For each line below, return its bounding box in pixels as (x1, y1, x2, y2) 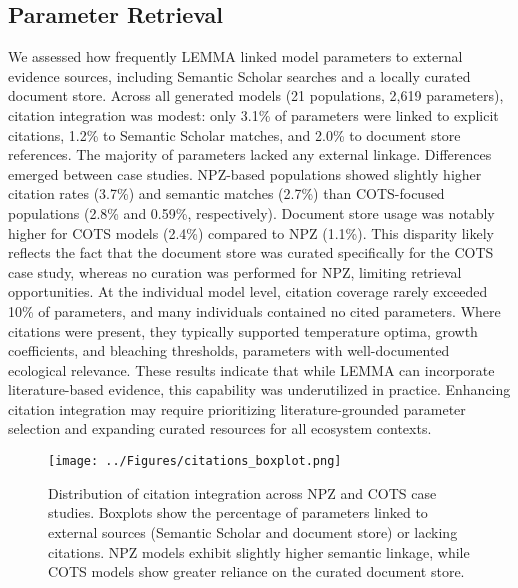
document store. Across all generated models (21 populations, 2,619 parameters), (8, 85, 504, 106)
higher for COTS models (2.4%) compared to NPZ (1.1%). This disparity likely (8, 222, 494, 243)
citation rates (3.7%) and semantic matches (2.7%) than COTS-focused (8, 183, 445, 204)
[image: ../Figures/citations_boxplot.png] (48, 454, 342, 469)
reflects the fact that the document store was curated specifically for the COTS (8, 242, 494, 263)
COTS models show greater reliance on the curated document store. (48, 561, 465, 582)
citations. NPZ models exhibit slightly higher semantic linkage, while (48, 541, 470, 562)
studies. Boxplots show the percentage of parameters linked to (48, 502, 428, 523)
